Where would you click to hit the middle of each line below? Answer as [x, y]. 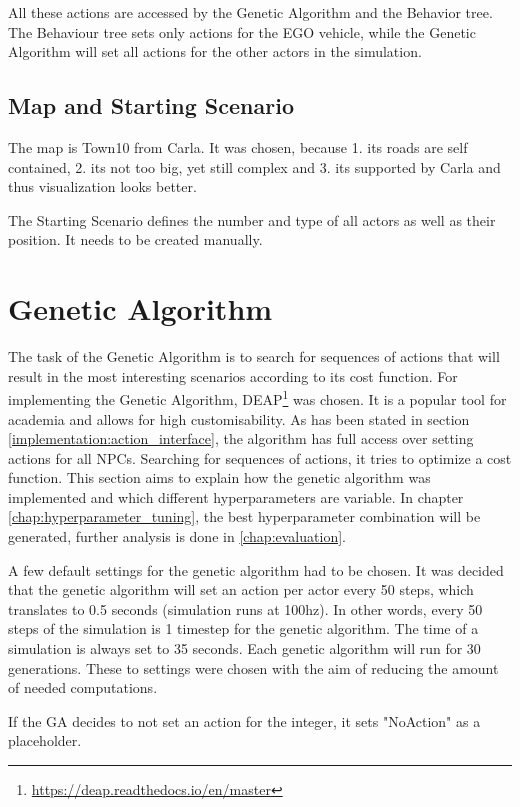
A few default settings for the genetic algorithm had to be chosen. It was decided [256, 569]
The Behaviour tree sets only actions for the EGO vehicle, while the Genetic [242, 31]
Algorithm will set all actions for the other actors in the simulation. [215, 51]
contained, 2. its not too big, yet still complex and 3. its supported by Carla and [254, 166]
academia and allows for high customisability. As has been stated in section [239, 418]
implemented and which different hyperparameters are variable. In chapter [236, 496]
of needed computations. [83, 687]
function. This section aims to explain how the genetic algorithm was [219, 477]
